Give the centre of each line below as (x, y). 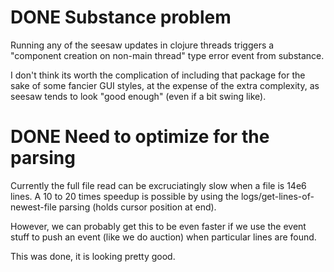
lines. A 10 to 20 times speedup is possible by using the (124, 196)
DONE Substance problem (121, 17)
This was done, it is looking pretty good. (93, 256)
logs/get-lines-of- (277, 196)
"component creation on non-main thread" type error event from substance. (167, 55)
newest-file (33, 207)
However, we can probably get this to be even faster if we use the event (158, 226)
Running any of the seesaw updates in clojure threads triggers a (142, 45)
